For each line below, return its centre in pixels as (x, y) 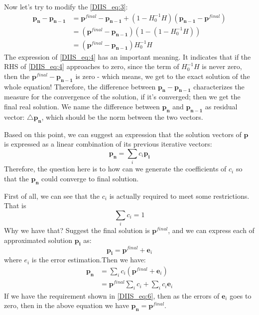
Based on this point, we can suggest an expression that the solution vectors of (123, 134)
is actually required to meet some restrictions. (179, 196)
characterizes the (219, 86)
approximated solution (38, 240)
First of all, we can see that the (52, 196)
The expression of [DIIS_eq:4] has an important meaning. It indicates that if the (128, 56)
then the (17, 76)
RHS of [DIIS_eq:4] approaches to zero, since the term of (92, 66)
